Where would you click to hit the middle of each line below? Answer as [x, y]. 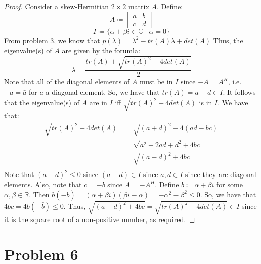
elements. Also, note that [43, 184]
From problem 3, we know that [52, 40]
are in [98, 102]
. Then [39, 194]
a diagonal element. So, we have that [103, 91]
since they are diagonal [221, 174]
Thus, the [228, 40]
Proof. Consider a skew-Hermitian [57, 6]
